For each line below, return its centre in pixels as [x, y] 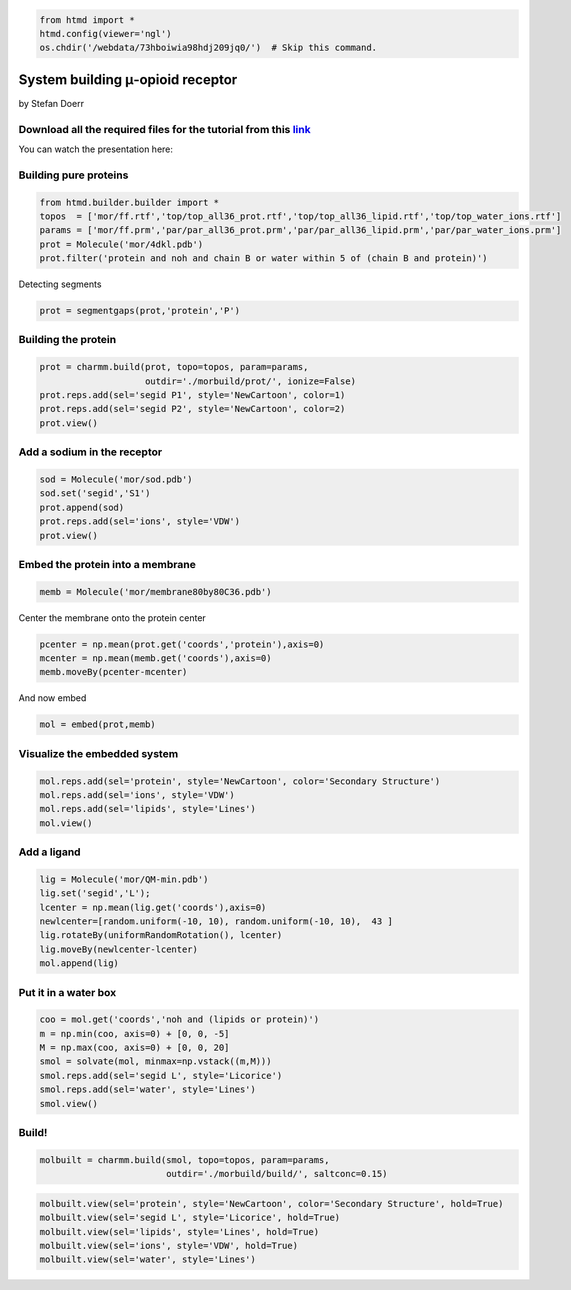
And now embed [52, 698]
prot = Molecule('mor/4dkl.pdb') [121, 244]
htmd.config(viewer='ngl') [105, 33]
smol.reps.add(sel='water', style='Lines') [148, 1089]
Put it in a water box [67, 992]
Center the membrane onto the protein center [112, 617]
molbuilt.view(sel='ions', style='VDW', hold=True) [169, 1245]
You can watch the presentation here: [96, 149]
